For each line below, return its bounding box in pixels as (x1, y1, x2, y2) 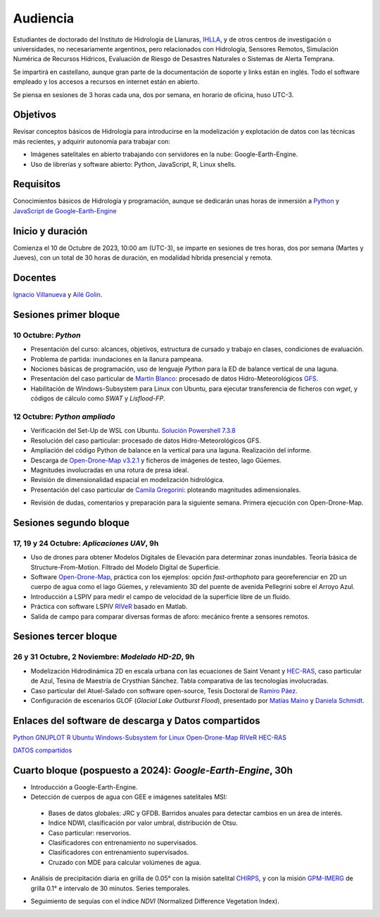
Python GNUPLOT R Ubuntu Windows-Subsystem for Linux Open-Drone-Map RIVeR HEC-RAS (13, 733, 287, 742)
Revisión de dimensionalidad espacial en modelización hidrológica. (30, 476, 224, 484)
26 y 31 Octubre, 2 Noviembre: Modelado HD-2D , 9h (13, 652, 195, 662)
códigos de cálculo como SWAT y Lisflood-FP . (30, 394, 165, 403)
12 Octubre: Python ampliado (13, 412, 115, 422)
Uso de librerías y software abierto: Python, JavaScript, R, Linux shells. (30, 160, 236, 168)
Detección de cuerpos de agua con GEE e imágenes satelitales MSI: (30, 792, 228, 802)
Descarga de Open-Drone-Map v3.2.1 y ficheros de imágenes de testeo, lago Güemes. (30, 456, 281, 464)
